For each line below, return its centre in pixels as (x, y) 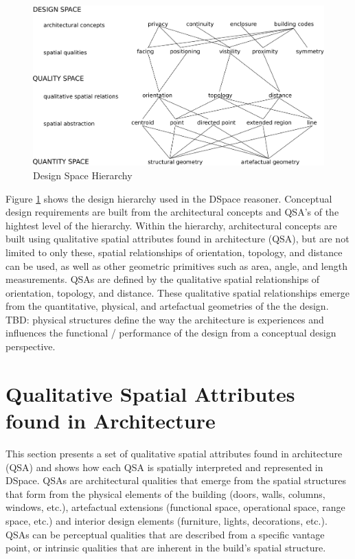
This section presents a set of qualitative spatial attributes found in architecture (174, 453)
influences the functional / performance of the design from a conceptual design (171, 333)
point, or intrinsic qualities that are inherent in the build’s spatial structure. (166, 548)
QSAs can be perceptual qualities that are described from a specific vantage (165, 534)
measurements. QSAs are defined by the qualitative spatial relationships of (163, 279)
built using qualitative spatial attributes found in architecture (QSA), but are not (177, 239)
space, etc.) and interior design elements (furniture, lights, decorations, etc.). (167, 520)
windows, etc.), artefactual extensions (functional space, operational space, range (175, 507)
